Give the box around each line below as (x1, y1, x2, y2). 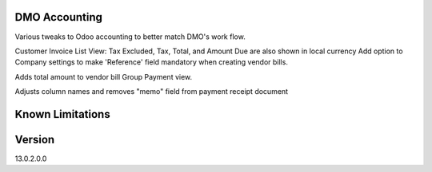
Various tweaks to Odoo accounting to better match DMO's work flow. (14, 32, 246, 41)
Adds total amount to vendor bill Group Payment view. (14, 72, 193, 81)
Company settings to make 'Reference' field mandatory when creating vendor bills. (14, 57, 288, 67)
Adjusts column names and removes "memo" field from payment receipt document (14, 87, 288, 96)
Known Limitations (14, 107, 111, 121)
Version (14, 132, 55, 147)
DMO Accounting (14, 10, 103, 24)
